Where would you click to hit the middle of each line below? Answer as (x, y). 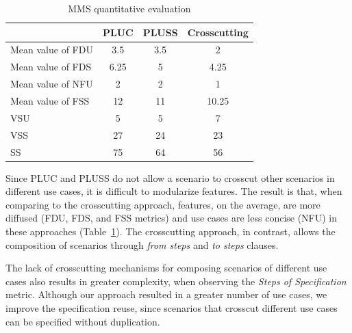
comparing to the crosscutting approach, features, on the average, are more (163, 204)
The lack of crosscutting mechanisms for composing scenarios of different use (166, 268)
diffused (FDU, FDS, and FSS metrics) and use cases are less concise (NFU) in (172, 218)
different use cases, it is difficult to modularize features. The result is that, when (174, 191)
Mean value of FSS (50, 100)
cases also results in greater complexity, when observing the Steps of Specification (176, 281)
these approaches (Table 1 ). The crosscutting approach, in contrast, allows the (171, 231)
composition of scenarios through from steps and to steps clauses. (142, 244)
